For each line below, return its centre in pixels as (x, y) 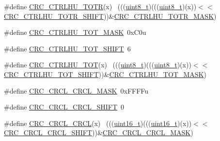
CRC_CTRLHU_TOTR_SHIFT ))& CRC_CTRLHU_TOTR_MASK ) (110, 16)
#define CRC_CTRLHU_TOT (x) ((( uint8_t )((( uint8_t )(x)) (98, 65)
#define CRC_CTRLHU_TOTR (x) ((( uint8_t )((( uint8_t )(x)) (100, 6)
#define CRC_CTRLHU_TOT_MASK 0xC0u (75, 32)
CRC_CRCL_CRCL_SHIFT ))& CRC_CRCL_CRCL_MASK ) (99, 133)
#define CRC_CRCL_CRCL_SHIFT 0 (64, 107)
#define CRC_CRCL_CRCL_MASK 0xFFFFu (76, 90)
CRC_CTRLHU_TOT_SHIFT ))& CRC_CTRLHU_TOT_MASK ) (105, 74)
